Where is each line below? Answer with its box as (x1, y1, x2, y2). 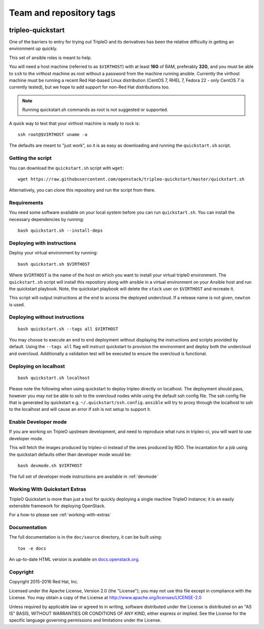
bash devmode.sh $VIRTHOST (18, 463, 83, 469)
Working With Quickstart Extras (9, 486, 87, 493)
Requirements (9, 200, 44, 206)
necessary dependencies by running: (9, 216, 84, 222)
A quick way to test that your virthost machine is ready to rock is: (9, 120, 140, 126)
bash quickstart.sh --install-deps (18, 228, 103, 233)
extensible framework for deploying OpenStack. (9, 503, 106, 509)
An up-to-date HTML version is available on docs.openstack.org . (9, 557, 140, 562)
